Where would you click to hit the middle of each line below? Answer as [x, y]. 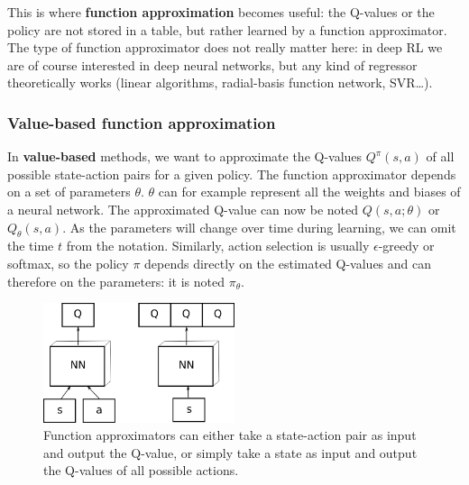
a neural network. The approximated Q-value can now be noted [183, 209]
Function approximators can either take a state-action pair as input [230, 435]
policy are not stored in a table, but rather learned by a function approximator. [227, 29]
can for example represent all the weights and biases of [309, 192]
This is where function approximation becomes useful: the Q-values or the [221, 12]
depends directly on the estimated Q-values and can [288, 263]
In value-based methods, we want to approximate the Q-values [185, 156]
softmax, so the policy [68, 263]
